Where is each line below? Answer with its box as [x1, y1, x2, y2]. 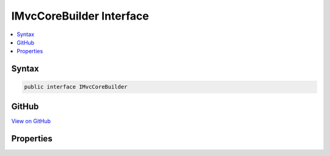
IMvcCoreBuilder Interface [11, 9, 149, 23]
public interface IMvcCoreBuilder [24, 83, 128, 91]
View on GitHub [11, 117, 51, 125]
